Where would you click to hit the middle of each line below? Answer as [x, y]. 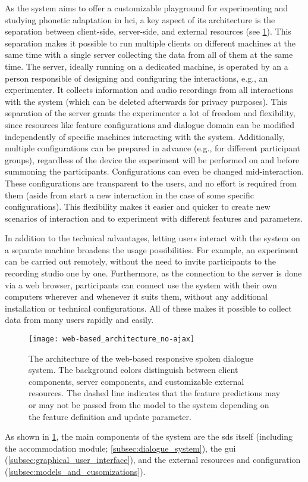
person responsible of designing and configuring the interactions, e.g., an [136, 78]
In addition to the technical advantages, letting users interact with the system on [153, 238]
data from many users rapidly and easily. [79, 320]
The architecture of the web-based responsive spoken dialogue [141, 358]
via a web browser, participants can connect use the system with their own [141, 284]
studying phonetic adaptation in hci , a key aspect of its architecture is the [140, 19]
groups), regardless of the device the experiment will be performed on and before [152, 159]
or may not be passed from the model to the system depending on [149, 405]
